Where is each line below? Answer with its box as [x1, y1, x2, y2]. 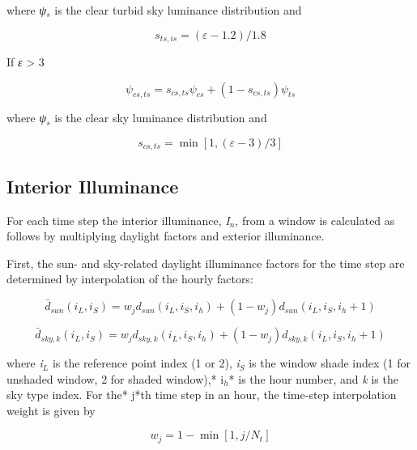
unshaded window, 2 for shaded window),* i [6, 370, 224, 387]
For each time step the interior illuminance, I [6, 211, 230, 228]
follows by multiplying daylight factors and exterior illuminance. [6, 227, 325, 244]
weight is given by [6, 401, 96, 418]
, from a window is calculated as [235, 211, 395, 228]
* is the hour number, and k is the [228, 370, 398, 387]
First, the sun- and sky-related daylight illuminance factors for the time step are [6, 254, 405, 271]
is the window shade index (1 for [249, 354, 411, 371]
